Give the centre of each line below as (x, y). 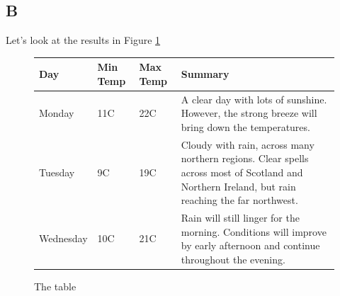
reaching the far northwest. (239, 200)
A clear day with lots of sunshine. (254, 99)
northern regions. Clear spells (245, 158)
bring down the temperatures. (245, 126)
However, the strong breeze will (249, 113)
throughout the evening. (233, 259)
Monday (57, 113)
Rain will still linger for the (240, 217)
